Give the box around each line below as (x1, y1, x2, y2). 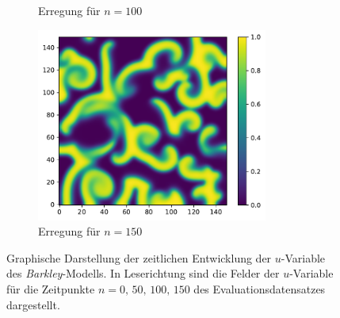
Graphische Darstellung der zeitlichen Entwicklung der (6, 249, 272, 266)
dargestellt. (6, 296, 60, 312)
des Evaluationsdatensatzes (193, 280, 326, 297)
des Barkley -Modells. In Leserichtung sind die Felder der (6, 265, 280, 282)
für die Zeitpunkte (6, 280, 95, 297)
